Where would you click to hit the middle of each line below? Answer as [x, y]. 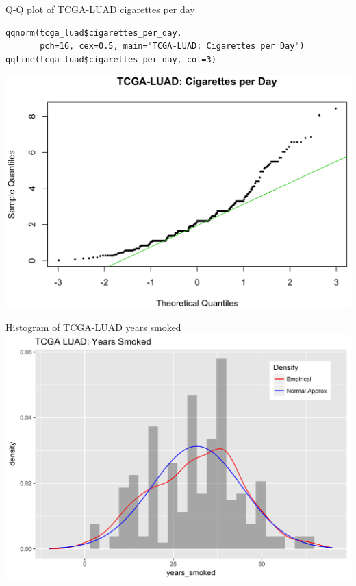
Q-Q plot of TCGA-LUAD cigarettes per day [100, 9]
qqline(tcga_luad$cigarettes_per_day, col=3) [111, 59]
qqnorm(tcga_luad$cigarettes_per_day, [94, 33]
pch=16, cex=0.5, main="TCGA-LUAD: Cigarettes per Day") [172, 46]
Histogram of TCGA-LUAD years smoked [93, 327]
